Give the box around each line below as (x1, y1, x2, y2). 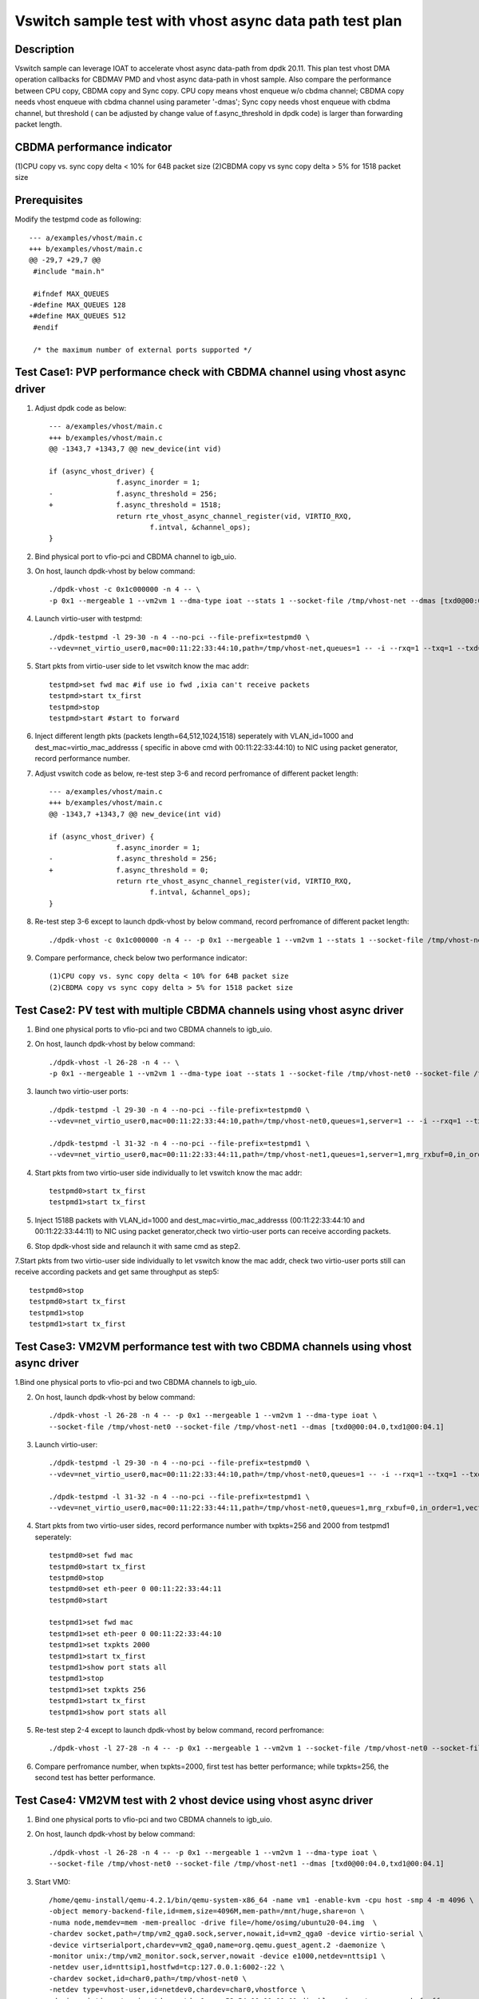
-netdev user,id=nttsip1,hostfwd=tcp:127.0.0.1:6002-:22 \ (49, 1963, 285, 1972)
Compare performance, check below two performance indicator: (34, 953, 247, 963)
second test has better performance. (34, 1773, 156, 1782)
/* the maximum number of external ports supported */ (33, 345, 252, 354)
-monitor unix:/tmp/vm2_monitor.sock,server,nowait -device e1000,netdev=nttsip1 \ (49, 1951, 386, 1961)
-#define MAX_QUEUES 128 (29, 300, 126, 309)
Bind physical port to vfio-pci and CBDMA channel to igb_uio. (34, 552, 237, 561)
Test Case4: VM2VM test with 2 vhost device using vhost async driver (14, 1794, 374, 1807)
